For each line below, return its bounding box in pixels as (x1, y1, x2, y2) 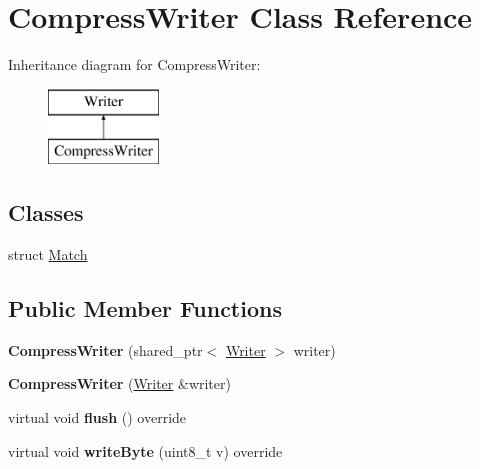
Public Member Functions (8, 293, 282, 324)
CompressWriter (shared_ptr (8, 339, 203, 360)
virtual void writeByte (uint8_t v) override (8, 440, 283, 461)
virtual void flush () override (8, 407, 187, 428)
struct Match (8, 244, 88, 265)
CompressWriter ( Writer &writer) (8, 373, 231, 394)
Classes (8, 197, 84, 228)
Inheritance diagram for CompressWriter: (8, 54, 261, 75)
